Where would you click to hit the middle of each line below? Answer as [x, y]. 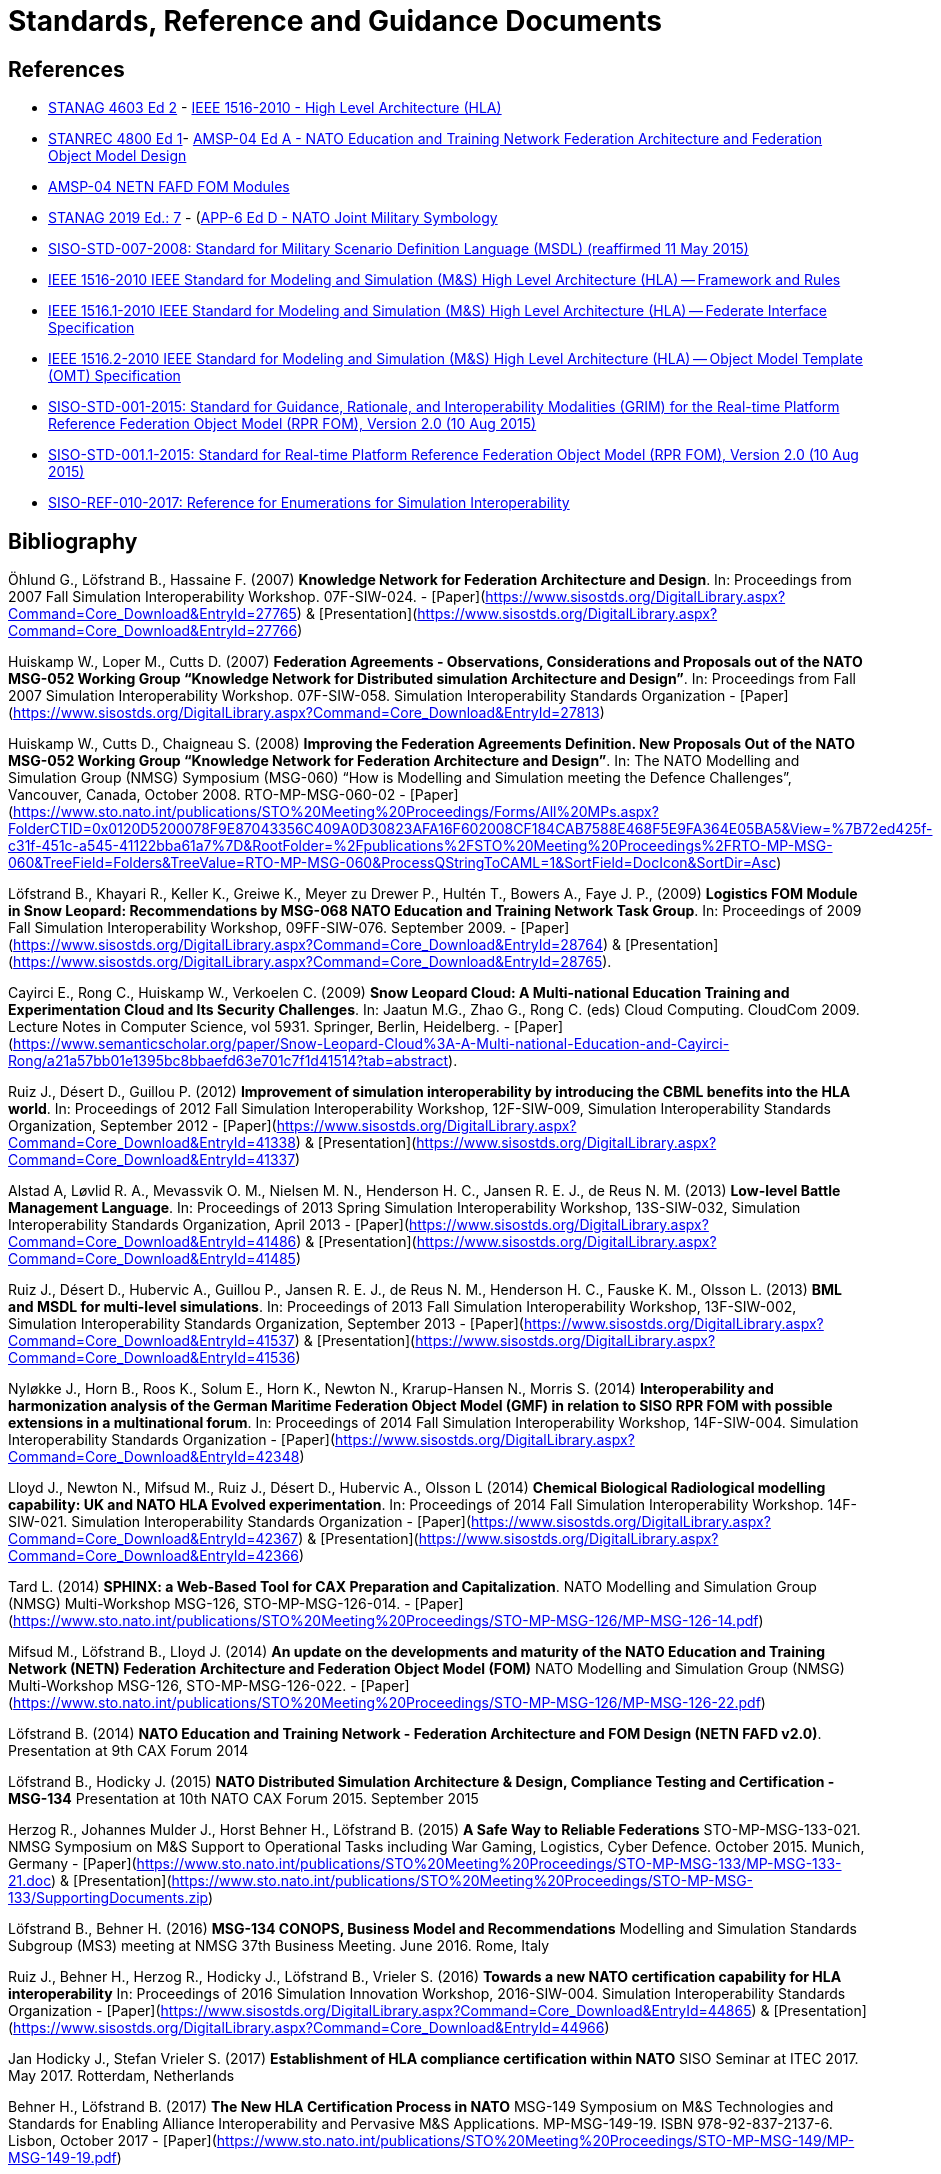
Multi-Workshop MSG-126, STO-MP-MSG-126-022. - [182, 1686]
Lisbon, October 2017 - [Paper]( [112, 2141]
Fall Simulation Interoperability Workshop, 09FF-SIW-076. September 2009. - [262, 928]
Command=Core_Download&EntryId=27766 [153, 631]
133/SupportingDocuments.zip [108, 1898]
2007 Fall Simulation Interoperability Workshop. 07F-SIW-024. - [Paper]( [247, 597]
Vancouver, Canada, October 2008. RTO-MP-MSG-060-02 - [207, 795]
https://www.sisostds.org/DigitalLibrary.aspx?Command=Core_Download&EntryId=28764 [308, 945]
